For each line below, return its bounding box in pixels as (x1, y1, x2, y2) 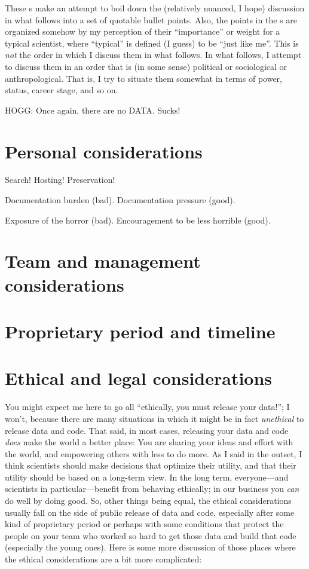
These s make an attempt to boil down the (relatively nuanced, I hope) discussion (5, 2, 305, 14)
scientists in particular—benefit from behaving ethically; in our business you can (5, 482, 299, 495)
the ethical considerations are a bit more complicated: (5, 553, 202, 565)
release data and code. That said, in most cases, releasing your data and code (5, 424, 289, 436)
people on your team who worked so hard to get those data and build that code (5, 529, 296, 542)
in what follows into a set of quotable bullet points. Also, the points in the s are (5, 13, 297, 26)
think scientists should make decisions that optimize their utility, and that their (5, 459, 296, 472)
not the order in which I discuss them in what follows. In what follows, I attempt (5, 48, 302, 61)
